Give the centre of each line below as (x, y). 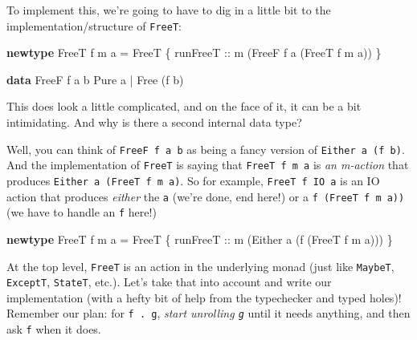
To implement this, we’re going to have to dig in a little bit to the (169, 10)
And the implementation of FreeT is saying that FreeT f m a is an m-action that (208, 165)
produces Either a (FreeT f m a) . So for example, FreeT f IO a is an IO (193, 180)
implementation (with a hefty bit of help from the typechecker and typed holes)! (204, 297)
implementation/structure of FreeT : (94, 25)
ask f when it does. (54, 329)
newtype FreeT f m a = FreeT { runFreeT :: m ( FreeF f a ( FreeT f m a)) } (194, 53)
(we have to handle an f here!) (82, 212)
